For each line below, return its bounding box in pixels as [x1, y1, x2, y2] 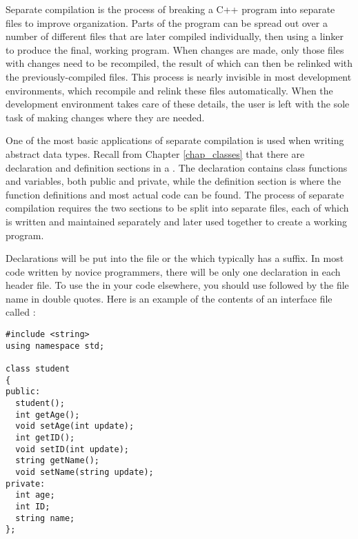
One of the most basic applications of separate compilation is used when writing [6, 133, 344, 148]
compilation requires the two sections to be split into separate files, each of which [6, 201, 349, 215]
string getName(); [15, 456, 100, 466]
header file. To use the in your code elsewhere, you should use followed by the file [6, 278, 349, 292]
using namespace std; [6, 340, 105, 351]
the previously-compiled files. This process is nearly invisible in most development [6, 69, 352, 83]
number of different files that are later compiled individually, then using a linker [6, 29, 344, 43]
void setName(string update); [15, 467, 154, 477]
